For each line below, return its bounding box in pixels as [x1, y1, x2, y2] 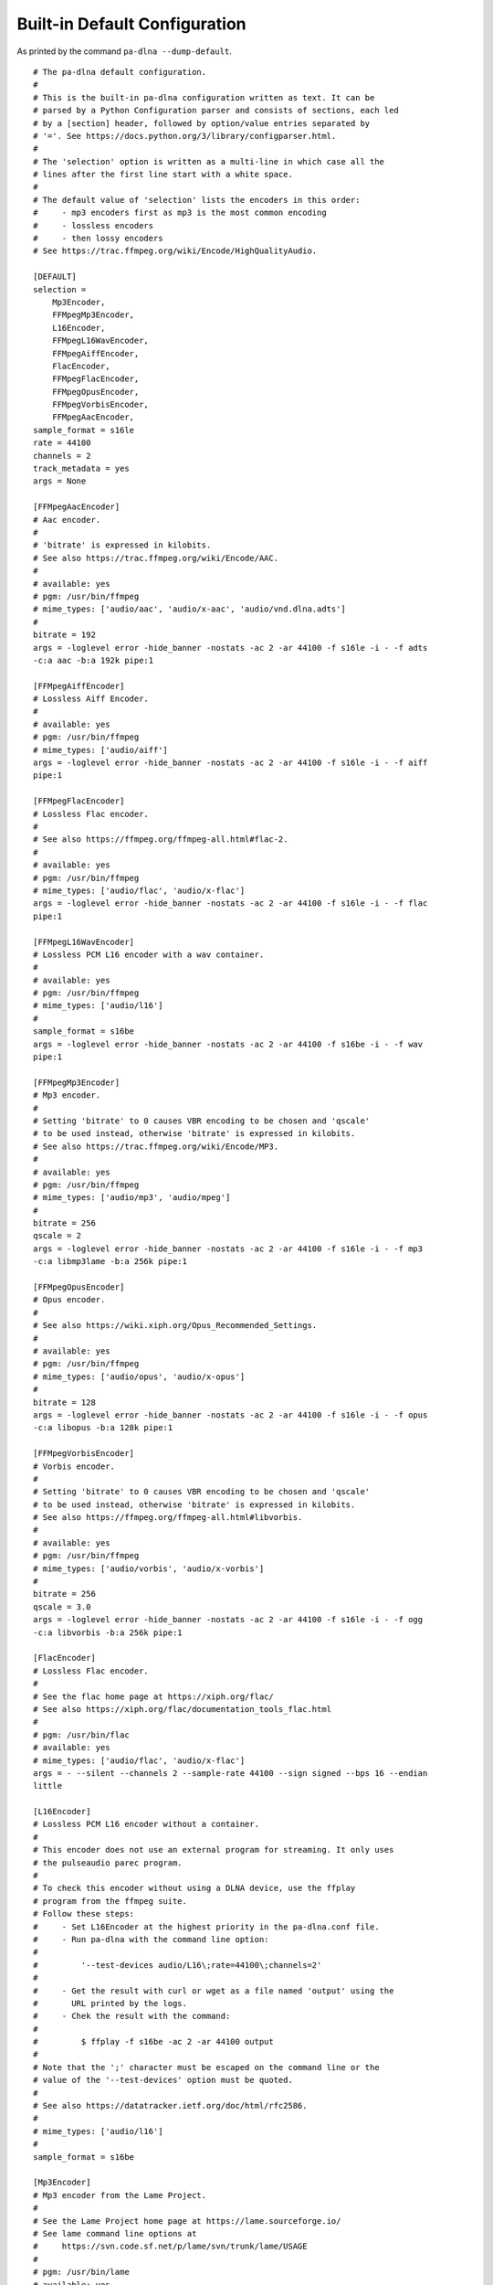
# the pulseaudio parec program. [33, 1857, 183, 1868]
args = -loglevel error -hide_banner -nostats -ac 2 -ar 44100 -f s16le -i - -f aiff [33, 758, 428, 768]
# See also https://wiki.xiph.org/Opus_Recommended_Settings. [33, 1321, 318, 1331]
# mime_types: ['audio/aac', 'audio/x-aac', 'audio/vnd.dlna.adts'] [33, 604, 346, 614]
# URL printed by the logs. [33, 1998, 187, 2008]
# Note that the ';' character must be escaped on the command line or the [33, 2062, 380, 2072]
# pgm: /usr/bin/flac [33, 1729, 130, 1740]
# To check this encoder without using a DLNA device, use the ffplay [33, 1883, 356, 1894]
